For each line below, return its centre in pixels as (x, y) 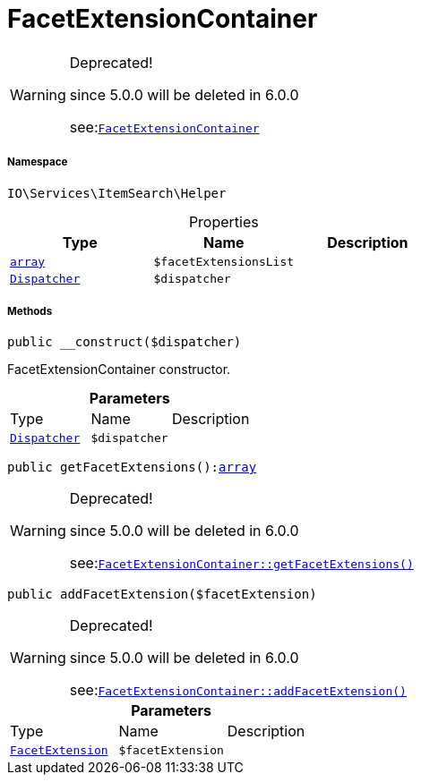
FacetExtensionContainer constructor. (119, 370)
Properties (223, 221)
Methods (30, 311)
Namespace (38, 162)
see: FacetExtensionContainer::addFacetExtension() (238, 690)
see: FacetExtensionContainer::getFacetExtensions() (241, 563)
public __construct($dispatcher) (125, 342)
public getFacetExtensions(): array (132, 467)
